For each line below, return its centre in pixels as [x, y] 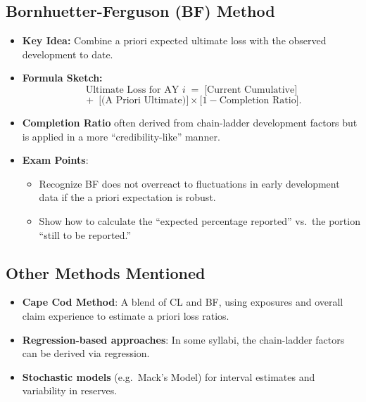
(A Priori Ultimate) [144, 100]
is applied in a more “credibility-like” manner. [121, 136]
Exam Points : [55, 160]
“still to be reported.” [85, 234]
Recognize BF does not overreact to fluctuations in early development [189, 183]
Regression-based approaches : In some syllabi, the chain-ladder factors [183, 339]
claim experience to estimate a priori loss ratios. [126, 315]
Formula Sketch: [62, 78]
